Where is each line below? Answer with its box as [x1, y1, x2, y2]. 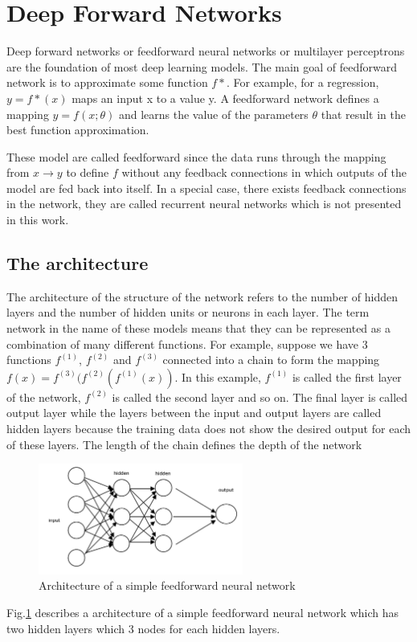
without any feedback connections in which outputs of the [121, 164, 407, 181]
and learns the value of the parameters [118, 105, 309, 122]
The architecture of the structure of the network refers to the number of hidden [6, 288, 398, 305]
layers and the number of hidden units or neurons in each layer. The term [6, 304, 370, 321]
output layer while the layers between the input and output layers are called [6, 404, 382, 421]
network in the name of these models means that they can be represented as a [6, 320, 390, 337]
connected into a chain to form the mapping [162, 351, 380, 368]
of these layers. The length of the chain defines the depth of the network [6, 435, 362, 452]
